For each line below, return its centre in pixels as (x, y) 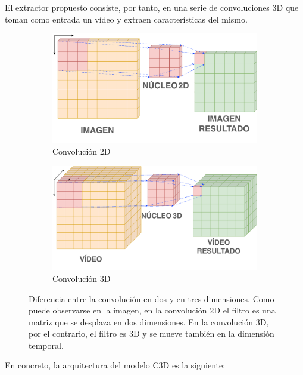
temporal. (46, 345)
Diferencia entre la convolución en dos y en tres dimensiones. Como (151, 298)
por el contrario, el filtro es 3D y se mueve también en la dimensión (151, 333)
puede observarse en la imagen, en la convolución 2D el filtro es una (152, 310)
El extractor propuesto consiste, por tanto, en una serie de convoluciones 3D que (152, 7)
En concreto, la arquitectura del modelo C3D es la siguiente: (115, 365)
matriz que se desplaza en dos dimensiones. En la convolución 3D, (149, 322)
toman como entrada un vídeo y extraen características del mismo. (126, 19)
